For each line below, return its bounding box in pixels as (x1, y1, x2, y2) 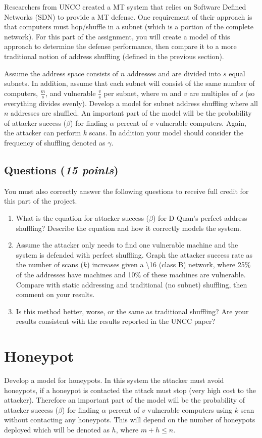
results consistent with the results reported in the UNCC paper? (16, 316, 215, 326)
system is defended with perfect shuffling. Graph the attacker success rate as (16, 249, 253, 260)
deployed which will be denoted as (4, 424, 110, 434)
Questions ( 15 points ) (4, 162, 119, 177)
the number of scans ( (16, 259, 83, 270)
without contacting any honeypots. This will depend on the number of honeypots (4, 414, 255, 425)
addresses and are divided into (127, 68, 221, 78)
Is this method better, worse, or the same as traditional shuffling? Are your (16, 306, 249, 316)
